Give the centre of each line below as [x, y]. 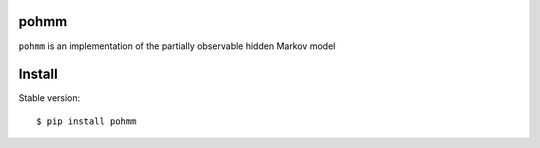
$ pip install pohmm [86, 121]
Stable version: [49, 98]
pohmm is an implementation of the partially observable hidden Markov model [177, 46]
